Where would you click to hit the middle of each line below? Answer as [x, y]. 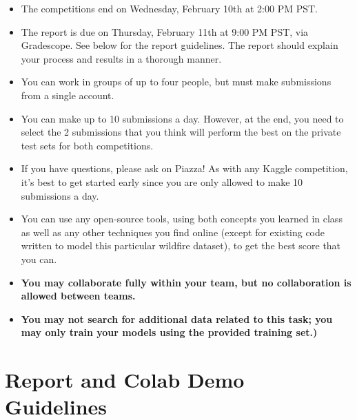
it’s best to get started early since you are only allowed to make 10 [162, 181]
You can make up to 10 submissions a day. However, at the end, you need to [182, 118]
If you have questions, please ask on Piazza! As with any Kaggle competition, [184, 168]
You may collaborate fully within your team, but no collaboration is [186, 282]
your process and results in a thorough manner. [121, 58]
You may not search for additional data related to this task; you [177, 318]
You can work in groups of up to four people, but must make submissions [176, 82]
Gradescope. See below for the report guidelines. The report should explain [180, 45]
